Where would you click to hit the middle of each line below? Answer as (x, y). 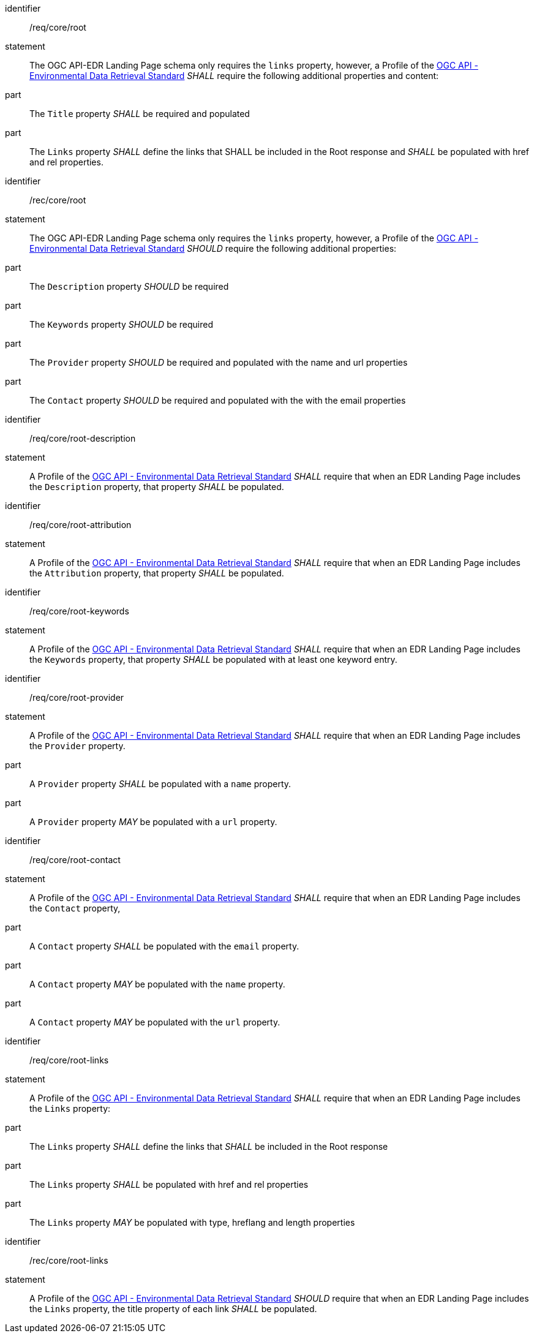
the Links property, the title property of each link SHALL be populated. (173, 1309)
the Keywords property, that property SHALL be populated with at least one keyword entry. (213, 659)
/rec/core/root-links (69, 1260)
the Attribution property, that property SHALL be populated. (157, 573)
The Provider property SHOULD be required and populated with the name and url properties (219, 362)
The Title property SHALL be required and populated (140, 114)
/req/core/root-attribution (81, 525)
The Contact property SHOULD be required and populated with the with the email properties (218, 400)
